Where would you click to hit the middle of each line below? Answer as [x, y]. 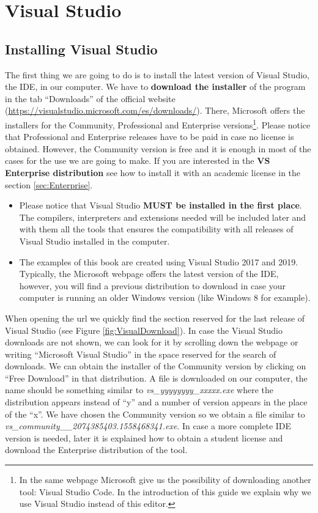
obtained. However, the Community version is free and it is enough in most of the [158, 148]
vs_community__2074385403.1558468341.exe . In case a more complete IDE [148, 426]
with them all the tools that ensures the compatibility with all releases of [156, 229]
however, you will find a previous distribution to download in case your [152, 285]
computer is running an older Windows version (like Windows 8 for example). [165, 297]
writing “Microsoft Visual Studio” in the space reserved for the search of [141, 354]
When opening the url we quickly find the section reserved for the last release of [155, 318]
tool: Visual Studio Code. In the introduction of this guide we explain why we [165, 491]
